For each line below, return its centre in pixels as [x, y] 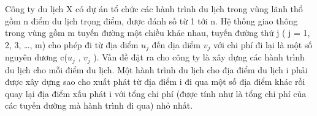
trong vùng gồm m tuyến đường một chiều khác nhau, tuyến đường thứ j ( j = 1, [158, 33]
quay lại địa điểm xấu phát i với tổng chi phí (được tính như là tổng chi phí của [156, 93]
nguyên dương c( [36, 57]
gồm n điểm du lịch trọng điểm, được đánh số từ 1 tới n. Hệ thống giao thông [151, 20]
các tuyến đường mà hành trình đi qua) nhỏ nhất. [99, 105]
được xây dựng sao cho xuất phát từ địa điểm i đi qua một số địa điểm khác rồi [155, 82]
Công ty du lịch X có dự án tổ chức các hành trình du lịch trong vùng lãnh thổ [154, 9]
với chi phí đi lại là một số [263, 44]
